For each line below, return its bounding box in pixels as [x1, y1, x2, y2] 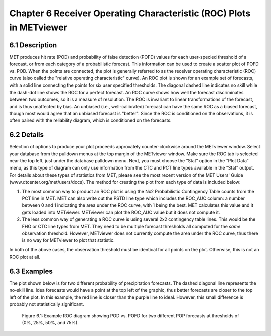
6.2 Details [9, 131, 44, 139]
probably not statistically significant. [9, 301, 84, 307]
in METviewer [9, 22, 67, 33]
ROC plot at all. [9, 254, 40, 260]
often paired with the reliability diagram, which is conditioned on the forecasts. [9, 117, 172, 123]
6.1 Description [9, 41, 57, 49]
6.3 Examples [9, 267, 53, 275]
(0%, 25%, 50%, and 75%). [22, 320, 79, 325]
